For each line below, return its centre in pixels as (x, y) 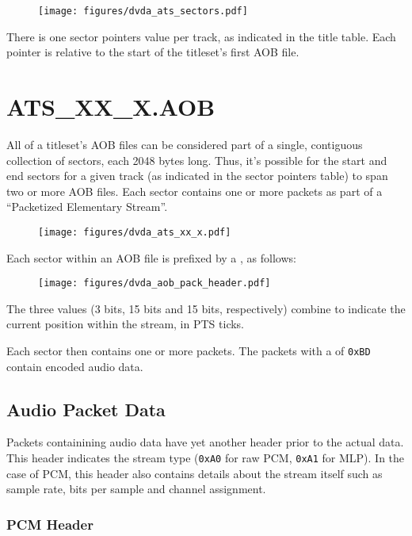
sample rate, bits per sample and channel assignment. (136, 489)
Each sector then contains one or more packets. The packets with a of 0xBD (189, 351)
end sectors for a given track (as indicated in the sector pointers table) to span (197, 176)
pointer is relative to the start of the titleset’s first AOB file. (153, 52)
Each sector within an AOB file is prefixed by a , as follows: (151, 257)
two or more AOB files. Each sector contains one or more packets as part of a (195, 191)
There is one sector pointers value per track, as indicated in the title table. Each (201, 36)
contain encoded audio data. (75, 366)
